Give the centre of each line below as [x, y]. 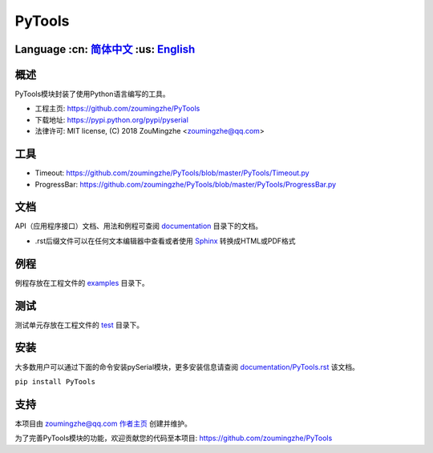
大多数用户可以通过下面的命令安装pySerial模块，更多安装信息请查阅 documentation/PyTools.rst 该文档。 [187, 367]
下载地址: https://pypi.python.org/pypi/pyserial [111, 119]
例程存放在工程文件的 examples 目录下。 [82, 283]
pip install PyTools [55, 381]
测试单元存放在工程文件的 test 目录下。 [79, 325]
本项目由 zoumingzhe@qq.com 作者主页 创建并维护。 [103, 423]
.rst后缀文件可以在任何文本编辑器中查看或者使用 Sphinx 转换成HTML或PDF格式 [165, 241]
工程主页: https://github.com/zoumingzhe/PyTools [117, 109]
